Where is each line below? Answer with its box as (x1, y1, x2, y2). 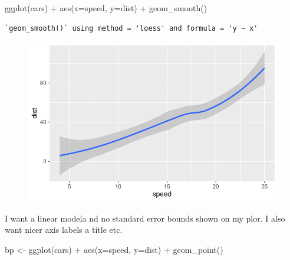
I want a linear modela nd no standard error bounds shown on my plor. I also (5, 212, 285, 224)
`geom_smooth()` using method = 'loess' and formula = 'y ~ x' (5, 24, 258, 32)
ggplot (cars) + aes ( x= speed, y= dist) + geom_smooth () (5, 2, 207, 14)
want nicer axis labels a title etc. (5, 223, 123, 236)
